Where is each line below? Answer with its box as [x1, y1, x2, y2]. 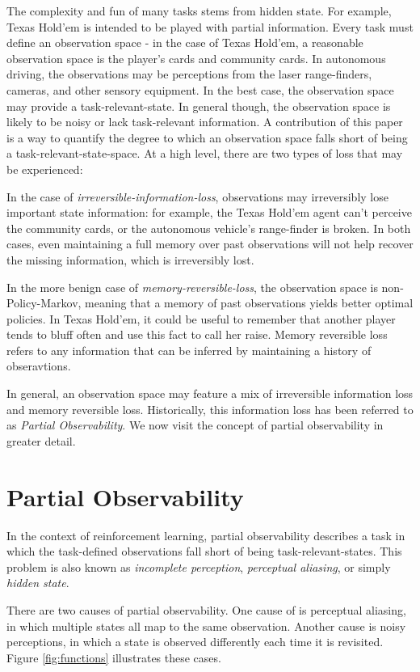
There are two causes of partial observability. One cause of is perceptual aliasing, [6, 601, 406, 618]
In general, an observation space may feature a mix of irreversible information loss [6, 385, 414, 402]
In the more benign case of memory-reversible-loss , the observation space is [6, 278, 378, 295]
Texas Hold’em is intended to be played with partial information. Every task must [6, 18, 414, 35]
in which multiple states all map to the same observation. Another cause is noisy [6, 617, 406, 634]
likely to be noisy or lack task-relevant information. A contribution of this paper [6, 113, 403, 130]
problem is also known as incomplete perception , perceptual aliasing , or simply [6, 558, 391, 575]
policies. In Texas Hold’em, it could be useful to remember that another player [6, 310, 396, 327]
